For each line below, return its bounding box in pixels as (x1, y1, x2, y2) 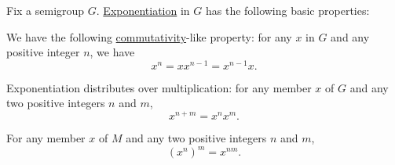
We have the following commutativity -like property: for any (6, 28, 292, 45)
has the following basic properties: (205, 2, 370, 18)
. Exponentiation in (96, 2, 190, 18)
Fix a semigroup (6, 2, 85, 18)
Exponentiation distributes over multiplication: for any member (6, 79, 312, 95)
